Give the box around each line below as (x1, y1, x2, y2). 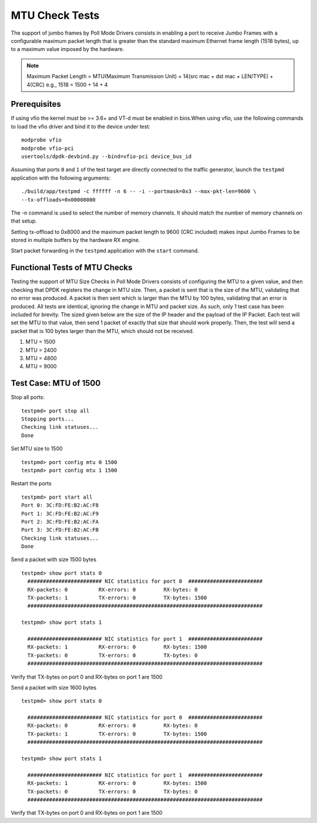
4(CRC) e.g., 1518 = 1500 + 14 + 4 (26, 81, 108, 88)
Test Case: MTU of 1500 (11, 378, 101, 388)
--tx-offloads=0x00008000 (21, 196, 96, 203)
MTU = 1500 (25, 338, 56, 345)
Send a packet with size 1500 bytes (11, 556, 97, 563)
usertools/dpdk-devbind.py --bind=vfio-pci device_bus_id (21, 153, 192, 160)
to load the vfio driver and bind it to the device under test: (11, 123, 151, 130)
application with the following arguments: (11, 174, 111, 182)
